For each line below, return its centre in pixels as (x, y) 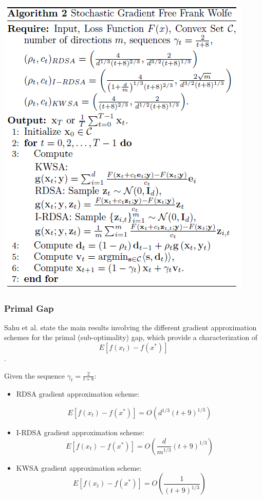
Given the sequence (34, 375)
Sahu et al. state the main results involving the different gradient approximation (130, 327)
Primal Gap (29, 308)
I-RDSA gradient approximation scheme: (80, 432)
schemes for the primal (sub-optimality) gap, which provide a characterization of (131, 337)
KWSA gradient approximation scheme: (79, 467)
